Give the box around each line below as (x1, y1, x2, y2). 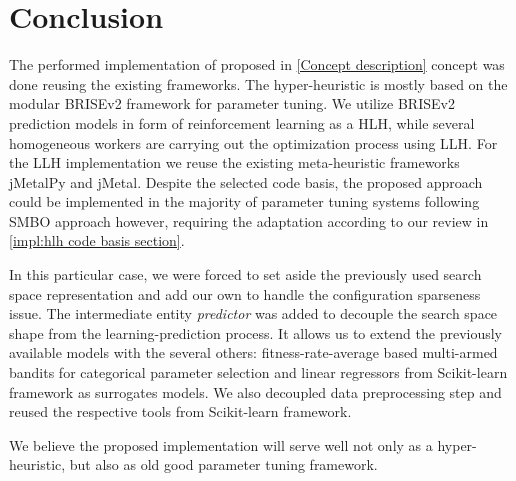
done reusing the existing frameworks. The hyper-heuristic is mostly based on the (9, 73, 508, 94)
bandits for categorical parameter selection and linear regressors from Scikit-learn (9, 362, 508, 383)
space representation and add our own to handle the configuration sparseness (9, 283, 481, 304)
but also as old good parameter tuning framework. (69, 454, 378, 475)
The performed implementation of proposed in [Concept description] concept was (9, 54, 505, 75)
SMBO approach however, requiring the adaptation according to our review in (9, 210, 489, 231)
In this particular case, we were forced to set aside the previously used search (9, 264, 482, 285)
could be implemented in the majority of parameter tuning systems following (9, 191, 480, 212)
